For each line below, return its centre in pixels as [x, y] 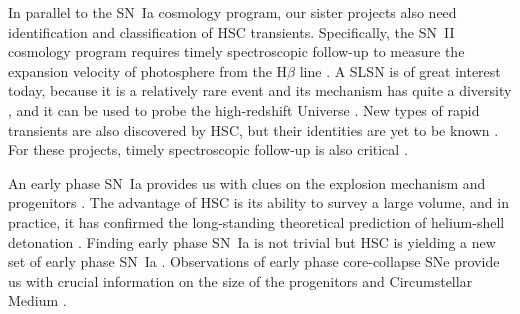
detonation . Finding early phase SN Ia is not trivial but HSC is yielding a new [252, 241]
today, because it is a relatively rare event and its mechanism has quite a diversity [260, 90]
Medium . [37, 300]
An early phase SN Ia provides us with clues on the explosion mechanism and [247, 182]
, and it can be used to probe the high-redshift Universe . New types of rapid [244, 109]
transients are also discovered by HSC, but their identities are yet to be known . [253, 129]
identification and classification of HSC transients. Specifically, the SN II [231, 31]
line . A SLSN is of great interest [400, 70]
